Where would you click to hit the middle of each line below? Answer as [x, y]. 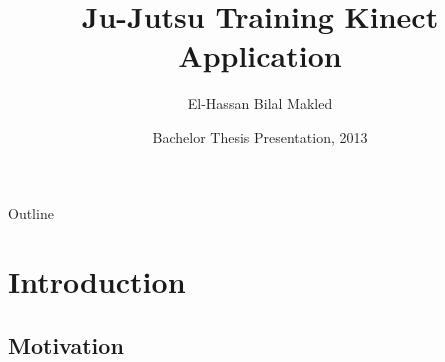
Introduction [97, 281]
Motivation [66, 344]
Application [260, 55]
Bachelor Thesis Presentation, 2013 [260, 136]
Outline [31, 212]
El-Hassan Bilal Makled [260, 103]
